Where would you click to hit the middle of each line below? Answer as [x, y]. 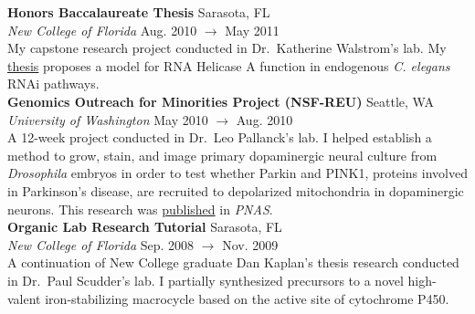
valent [24, 298]
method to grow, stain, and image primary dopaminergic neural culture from [222, 155]
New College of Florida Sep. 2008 [101, 244]
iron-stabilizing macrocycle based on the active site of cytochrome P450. [247, 298]
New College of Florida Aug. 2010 [102, 30]
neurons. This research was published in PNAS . [140, 209]
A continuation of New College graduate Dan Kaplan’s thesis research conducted [233, 262]
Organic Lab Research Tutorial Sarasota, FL [145, 227]
